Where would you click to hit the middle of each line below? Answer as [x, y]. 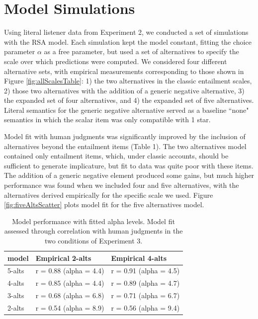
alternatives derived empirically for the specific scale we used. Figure [109, 195]
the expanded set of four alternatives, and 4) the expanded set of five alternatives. [129, 100]
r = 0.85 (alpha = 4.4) [70, 283]
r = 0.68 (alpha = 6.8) [70, 295]
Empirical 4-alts [139, 258]
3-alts [16, 295]
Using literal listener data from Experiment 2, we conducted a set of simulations [126, 32]
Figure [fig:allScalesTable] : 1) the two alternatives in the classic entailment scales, [128, 81]
